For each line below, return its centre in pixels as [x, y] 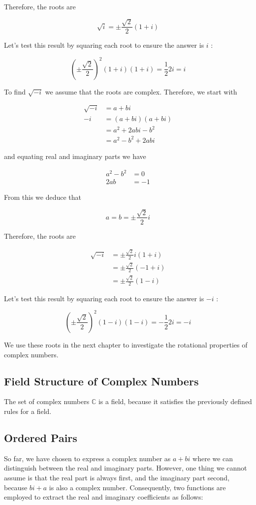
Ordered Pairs [41, 437]
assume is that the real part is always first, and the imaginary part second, [117, 477]
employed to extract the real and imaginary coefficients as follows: [104, 497]
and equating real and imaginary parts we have [75, 156]
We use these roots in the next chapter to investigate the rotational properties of [126, 344]
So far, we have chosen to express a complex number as [87, 458]
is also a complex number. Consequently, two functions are [137, 487]
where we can [213, 458]
